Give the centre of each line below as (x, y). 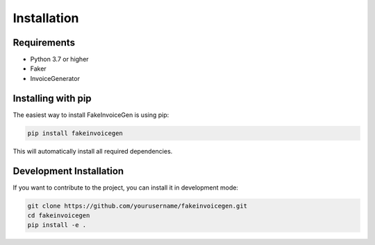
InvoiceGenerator (55, 78)
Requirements (44, 43)
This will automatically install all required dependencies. (93, 151)
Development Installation (68, 171)
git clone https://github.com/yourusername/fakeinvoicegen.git (137, 206)
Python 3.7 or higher (60, 60)
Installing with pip (52, 98)
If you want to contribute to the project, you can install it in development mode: (126, 188)
